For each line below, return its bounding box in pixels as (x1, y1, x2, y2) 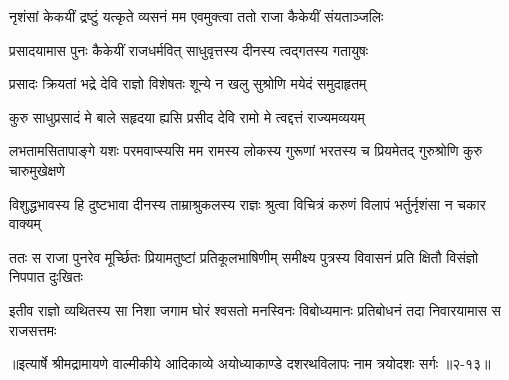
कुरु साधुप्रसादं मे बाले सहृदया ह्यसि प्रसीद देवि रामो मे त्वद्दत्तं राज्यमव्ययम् (9, 106, 365, 127)
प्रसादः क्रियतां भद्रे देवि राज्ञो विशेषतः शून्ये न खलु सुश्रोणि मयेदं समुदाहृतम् (9, 73, 367, 94)
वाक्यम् (9, 213, 41, 234)
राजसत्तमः (9, 319, 57, 340)
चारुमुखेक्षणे (9, 159, 65, 180)
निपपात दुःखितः (9, 266, 83, 287)
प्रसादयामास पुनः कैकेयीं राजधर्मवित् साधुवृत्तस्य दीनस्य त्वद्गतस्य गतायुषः (9, 39, 368, 60)
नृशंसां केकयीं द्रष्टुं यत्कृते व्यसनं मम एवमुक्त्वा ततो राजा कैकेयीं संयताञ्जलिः (9, 6, 384, 26)
